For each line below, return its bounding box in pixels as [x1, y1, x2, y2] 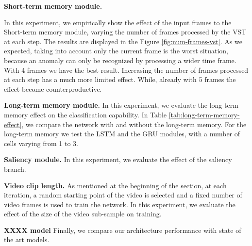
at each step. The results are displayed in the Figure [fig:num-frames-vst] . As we [4, 36, 242, 46]
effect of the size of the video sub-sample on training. [4, 209, 162, 219]
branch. [4, 164, 26, 174]
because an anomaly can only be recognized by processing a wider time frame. [4, 55, 236, 65]
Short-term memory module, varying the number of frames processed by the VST [4, 27, 247, 37]
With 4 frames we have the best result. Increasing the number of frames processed [4, 65, 249, 75]
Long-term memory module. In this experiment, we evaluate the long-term [4, 100, 238, 110]
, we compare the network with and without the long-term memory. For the [21, 119, 247, 129]
